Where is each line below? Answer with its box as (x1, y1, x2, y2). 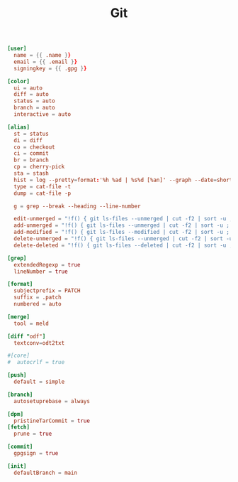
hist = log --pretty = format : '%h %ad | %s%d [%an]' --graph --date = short (13, 176, 233, 183)
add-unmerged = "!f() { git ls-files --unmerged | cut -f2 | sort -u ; (13, 222, 230, 229)
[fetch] (7, 424, 30, 431)
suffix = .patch (13, 294, 62, 301)
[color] (7, 77, 30, 85)
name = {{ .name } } (13, 52, 72, 59)
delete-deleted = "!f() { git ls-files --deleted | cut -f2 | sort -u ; (13, 242, 233, 249)
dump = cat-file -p (13, 190, 72, 197)
